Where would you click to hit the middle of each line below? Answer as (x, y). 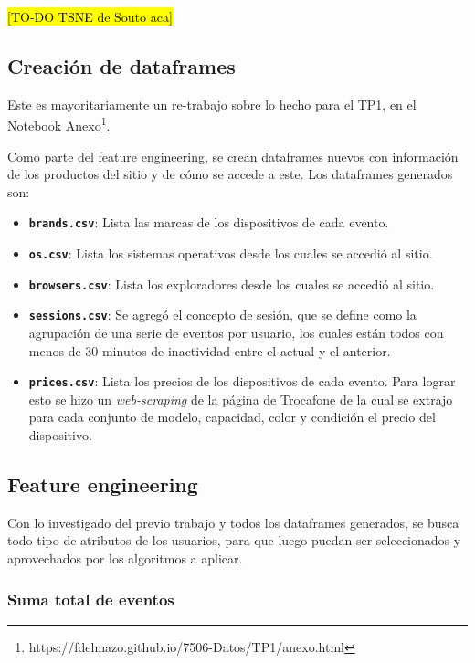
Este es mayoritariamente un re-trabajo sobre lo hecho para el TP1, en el (212, 104)
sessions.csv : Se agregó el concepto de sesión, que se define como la (222, 315)
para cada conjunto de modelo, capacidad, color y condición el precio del (232, 417)
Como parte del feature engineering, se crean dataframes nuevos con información (233, 156)
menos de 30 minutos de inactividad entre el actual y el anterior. (210, 350)
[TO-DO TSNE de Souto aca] (90, 16)
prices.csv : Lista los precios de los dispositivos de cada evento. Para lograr (242, 381)
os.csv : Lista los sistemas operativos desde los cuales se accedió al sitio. (231, 253)
